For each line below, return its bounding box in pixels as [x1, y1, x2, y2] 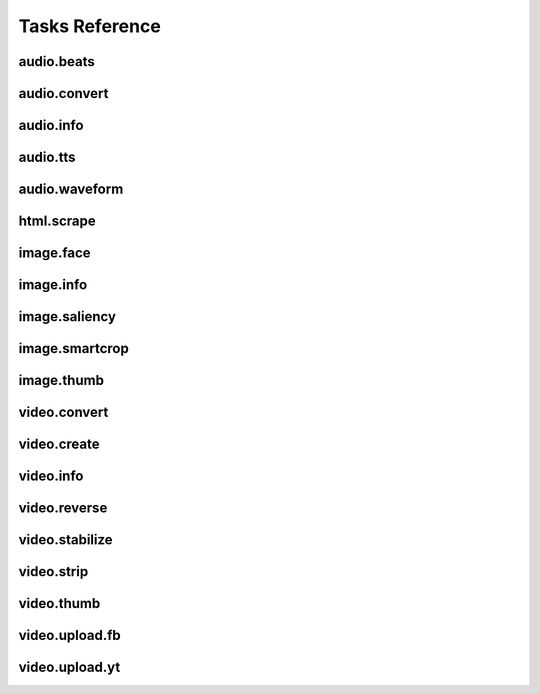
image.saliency [18, 308, 117, 325]
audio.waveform [18, 181, 124, 198]
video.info [18, 468, 84, 485]
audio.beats [18, 53, 95, 70]
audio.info [18, 117, 84, 134]
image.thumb [18, 372, 105, 389]
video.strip [18, 563, 89, 580]
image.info [18, 276, 88, 294]
